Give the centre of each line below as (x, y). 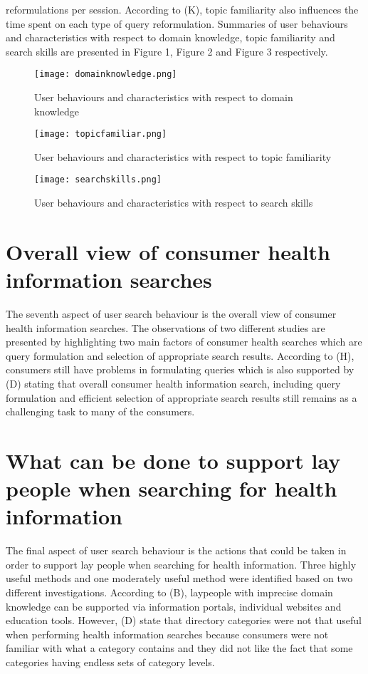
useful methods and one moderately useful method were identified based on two (179, 578)
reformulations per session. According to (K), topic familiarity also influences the (182, 9)
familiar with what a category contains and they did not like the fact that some (179, 648)
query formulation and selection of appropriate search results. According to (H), (180, 355)
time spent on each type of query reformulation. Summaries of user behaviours (177, 23)
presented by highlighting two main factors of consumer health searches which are (184, 342)
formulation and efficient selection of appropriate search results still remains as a (182, 397)
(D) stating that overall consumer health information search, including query (173, 383)
